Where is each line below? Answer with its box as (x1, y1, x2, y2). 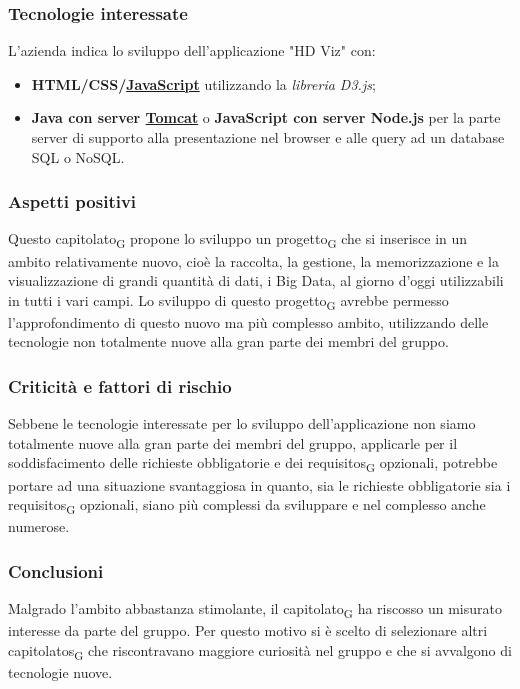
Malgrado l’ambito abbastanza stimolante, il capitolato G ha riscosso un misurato (8, 598, 502, 621)
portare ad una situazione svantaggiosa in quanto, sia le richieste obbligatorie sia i (8, 474, 511, 495)
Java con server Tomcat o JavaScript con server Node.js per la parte (31, 107, 501, 128)
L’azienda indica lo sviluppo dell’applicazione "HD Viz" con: (8, 40, 376, 61)
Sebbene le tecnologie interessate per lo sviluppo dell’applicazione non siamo (8, 413, 476, 434)
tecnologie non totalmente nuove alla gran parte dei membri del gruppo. (8, 331, 449, 352)
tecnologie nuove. (8, 661, 113, 682)
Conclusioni (8, 558, 104, 583)
